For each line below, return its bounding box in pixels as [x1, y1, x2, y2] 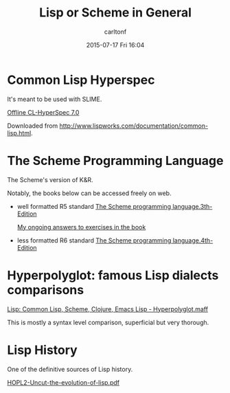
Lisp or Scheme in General [38, 5, 192, 21]
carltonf [104, 27, 127, 36]
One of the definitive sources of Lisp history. [7, 365, 133, 373]
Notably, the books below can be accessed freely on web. [7, 189, 172, 197]
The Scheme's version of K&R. [7, 175, 93, 183]
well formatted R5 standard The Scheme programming [16, 202, 172, 210]
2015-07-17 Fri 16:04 [86, 41, 145, 49]
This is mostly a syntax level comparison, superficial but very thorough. [7, 318, 209, 326]
